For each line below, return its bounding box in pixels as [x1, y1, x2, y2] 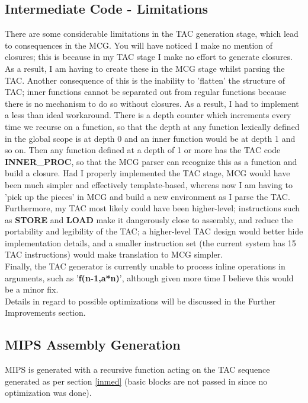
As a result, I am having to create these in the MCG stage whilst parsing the [5, 62, 285, 74]
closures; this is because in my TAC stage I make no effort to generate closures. [5, 50, 293, 63]
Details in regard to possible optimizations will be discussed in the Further [5, 294, 276, 307]
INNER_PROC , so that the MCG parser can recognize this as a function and [5, 155, 297, 167]
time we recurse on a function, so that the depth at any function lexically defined [5, 120, 300, 132]
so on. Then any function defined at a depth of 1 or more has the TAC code [5, 144, 281, 156]
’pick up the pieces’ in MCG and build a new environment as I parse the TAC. [5, 190, 290, 202]
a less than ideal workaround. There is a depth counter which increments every [5, 109, 291, 121]
